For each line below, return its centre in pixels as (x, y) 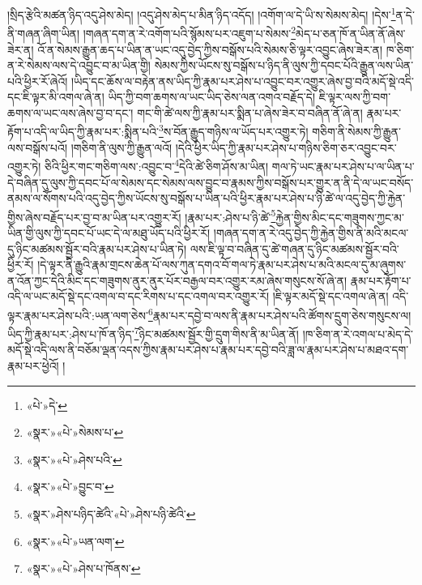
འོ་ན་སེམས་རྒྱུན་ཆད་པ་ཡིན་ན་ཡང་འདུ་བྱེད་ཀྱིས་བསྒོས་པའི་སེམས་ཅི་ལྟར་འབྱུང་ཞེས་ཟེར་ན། (210, 49)
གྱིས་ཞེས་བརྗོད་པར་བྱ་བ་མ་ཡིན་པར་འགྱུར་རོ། (94, 217)
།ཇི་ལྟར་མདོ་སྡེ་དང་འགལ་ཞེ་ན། (330, 296)
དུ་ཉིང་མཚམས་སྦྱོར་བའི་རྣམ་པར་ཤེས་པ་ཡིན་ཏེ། (97, 248)
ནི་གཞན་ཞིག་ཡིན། (43, 33)
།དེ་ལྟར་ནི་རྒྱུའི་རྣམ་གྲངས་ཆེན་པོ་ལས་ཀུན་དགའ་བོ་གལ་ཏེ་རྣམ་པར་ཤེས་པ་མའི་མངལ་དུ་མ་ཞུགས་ (222, 265)
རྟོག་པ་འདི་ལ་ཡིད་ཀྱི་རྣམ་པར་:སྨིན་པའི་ (83, 132)
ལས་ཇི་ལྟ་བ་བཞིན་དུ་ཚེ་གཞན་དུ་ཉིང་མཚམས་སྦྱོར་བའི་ (294, 248)
